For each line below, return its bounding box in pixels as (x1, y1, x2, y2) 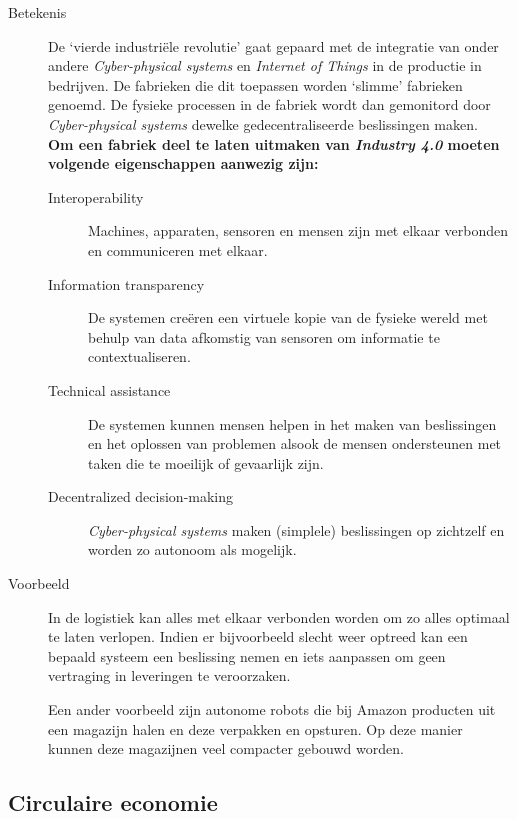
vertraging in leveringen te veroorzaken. (48, 665, 291, 686)
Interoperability (48, 186, 144, 207)
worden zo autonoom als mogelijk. (88, 539, 297, 560)
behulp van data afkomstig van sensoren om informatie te (88, 326, 440, 347)
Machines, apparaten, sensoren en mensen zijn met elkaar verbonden (88, 220, 509, 241)
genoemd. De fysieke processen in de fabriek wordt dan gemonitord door (48, 94, 491, 115)
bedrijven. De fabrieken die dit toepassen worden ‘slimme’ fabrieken (48, 74, 463, 95)
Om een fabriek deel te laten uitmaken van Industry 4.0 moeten (48, 133, 500, 154)
